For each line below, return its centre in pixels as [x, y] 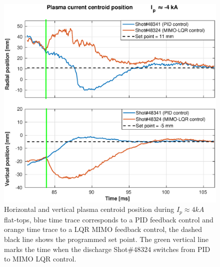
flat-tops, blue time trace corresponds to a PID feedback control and [109, 219]
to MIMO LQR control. [40, 259]
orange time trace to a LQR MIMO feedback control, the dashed [103, 229]
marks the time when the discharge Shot [66, 249]
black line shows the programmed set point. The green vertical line [106, 239]
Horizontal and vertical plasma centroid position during [89, 209]
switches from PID [182, 249]
